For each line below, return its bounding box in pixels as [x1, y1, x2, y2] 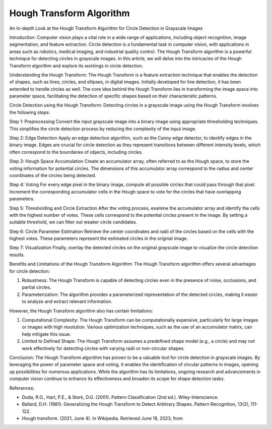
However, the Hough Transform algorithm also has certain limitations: [9, 308, 153, 314]
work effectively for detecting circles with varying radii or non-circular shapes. [22, 345, 185, 351]
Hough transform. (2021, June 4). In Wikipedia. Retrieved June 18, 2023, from [22, 415, 183, 421]
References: [9, 385, 35, 391]
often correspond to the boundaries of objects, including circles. [9, 149, 143, 155]
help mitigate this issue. [22, 331, 72, 337]
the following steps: [9, 109, 50, 115]
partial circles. [22, 284, 51, 290]
